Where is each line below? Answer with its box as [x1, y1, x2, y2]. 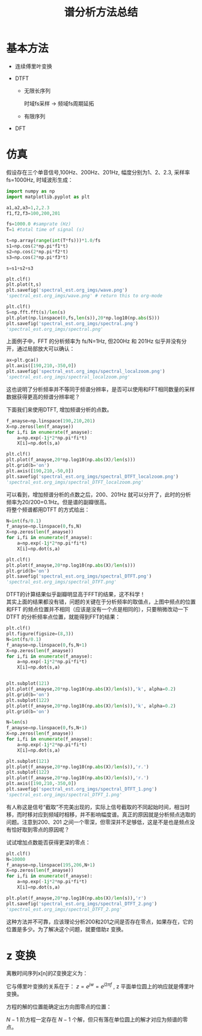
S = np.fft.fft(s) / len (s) [6, 309, 66, 315]
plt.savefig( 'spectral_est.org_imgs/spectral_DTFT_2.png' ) [6, 901, 158, 907]
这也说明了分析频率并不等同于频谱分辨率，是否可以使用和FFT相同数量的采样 [6, 386, 195, 393]
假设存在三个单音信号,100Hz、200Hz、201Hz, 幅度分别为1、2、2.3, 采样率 [6, 168, 191, 176]
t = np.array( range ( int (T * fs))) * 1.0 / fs [6, 238, 101, 244]
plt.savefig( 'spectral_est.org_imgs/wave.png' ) [6, 287, 128, 294]
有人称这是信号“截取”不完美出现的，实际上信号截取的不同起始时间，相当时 [6, 803, 191, 810]
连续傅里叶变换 [14, 63, 52, 70]
